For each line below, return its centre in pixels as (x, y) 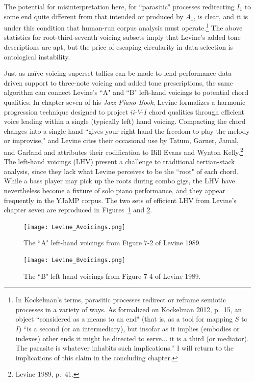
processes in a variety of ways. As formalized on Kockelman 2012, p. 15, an (129, 309)
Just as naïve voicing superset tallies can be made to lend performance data (118, 73)
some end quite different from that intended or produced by (94, 16)
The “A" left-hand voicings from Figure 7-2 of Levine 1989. (112, 243)
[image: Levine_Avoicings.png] (75, 227)
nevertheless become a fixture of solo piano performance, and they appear (115, 190)
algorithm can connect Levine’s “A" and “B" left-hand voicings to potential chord (126, 92)
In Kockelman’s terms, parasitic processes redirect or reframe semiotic (121, 300)
